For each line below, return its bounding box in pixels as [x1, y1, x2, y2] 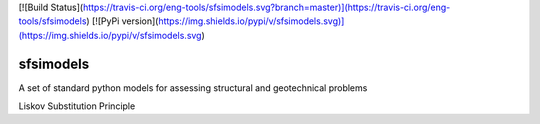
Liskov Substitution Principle [18, 100, 136, 112]
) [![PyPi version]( [86, 15, 159, 27]
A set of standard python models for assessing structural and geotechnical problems [18, 81, 368, 94]
